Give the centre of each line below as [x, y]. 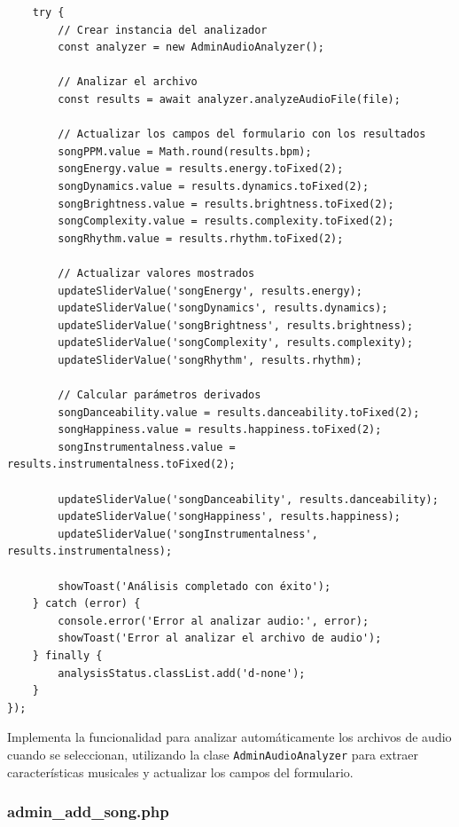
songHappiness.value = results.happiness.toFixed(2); [220, 430]
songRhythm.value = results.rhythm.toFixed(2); [201, 238]
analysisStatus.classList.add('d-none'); [182, 673]
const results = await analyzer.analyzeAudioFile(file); [229, 99]
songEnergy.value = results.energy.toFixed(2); [201, 169]
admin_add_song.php [88, 811]
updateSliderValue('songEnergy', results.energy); [210, 291]
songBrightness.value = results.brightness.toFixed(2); [226, 204]
